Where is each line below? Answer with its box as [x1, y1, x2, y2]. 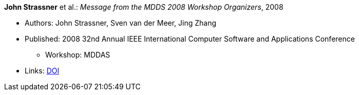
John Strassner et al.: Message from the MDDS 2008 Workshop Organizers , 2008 [4, 3, 284, 11]
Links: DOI [25, 66, 60, 75]
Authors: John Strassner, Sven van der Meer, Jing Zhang [25, 18, 217, 27]
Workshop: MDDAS [45, 50, 110, 59]
